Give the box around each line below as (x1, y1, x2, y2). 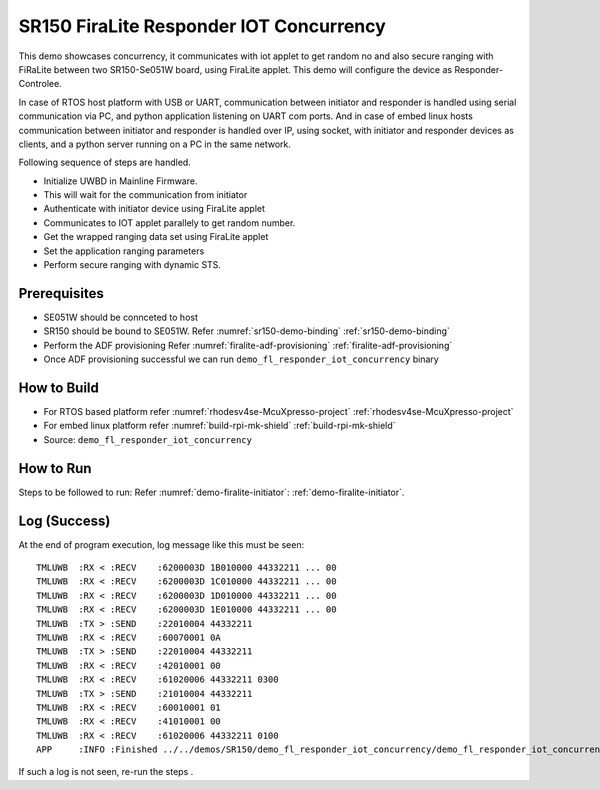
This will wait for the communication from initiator (43, 189, 248, 201)
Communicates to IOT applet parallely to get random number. (43, 216, 296, 229)
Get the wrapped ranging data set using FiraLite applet (43, 231, 269, 243)
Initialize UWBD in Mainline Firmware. (43, 175, 198, 187)
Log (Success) (18, 512, 111, 529)
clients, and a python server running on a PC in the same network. (18, 138, 292, 150)
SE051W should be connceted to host (43, 311, 199, 323)
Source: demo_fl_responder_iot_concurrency (43, 433, 252, 445)
